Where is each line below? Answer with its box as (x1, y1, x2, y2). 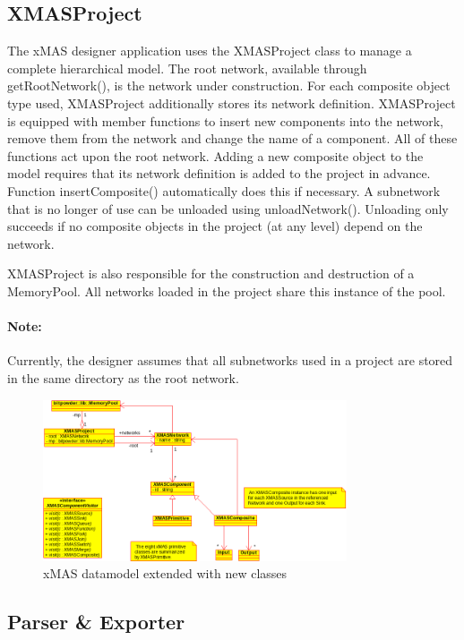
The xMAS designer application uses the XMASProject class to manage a (7, 41, 412, 60)
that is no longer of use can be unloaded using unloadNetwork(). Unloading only (7, 199, 449, 218)
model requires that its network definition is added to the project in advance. (7, 164, 431, 183)
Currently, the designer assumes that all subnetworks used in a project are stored (7, 351, 453, 370)
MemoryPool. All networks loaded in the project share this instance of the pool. (7, 281, 446, 300)
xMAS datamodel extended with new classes (43, 564, 288, 583)
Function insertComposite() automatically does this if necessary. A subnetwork (7, 181, 441, 200)
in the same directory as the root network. (7, 368, 239, 387)
